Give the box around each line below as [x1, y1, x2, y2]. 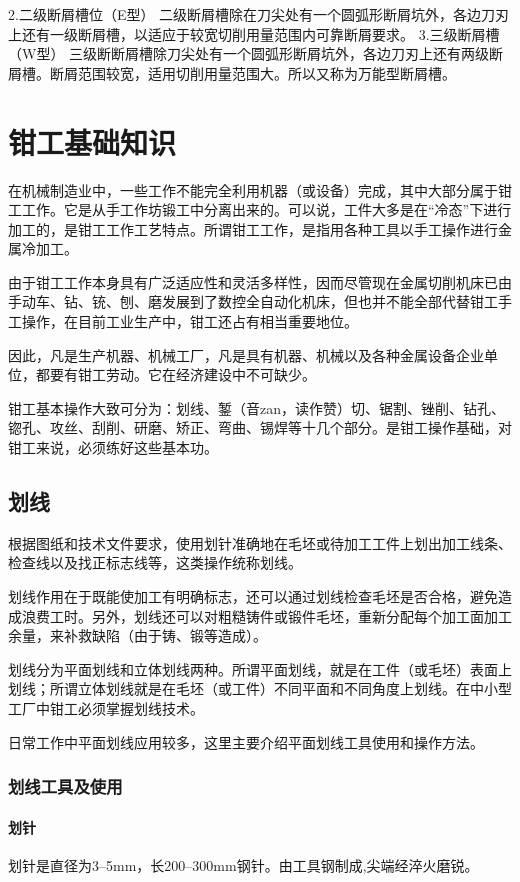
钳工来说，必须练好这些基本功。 [8, 437, 218, 458]
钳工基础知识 [8, 121, 177, 162]
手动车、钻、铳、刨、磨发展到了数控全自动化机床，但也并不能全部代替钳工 [8, 291, 498, 312]
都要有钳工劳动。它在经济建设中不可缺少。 [35, 364, 316, 385]
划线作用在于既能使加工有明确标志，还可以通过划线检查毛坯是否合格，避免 [8, 586, 498, 607]
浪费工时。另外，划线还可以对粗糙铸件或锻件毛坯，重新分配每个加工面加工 [21, 605, 512, 626]
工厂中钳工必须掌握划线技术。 [8, 697, 204, 718]
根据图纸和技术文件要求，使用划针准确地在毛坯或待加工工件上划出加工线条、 [8, 532, 512, 553]
